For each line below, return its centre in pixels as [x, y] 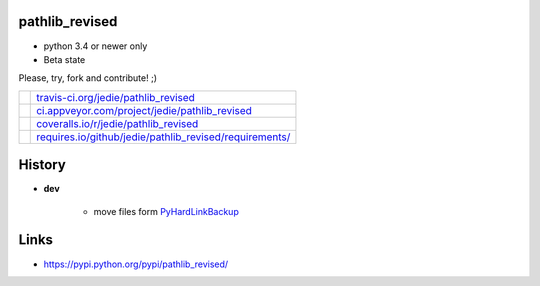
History [42, 165]
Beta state [64, 59]
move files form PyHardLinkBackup [166, 211]
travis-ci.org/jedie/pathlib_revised [115, 97]
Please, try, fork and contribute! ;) [88, 78]
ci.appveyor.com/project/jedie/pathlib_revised [144, 110]
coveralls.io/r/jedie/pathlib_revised [117, 123]
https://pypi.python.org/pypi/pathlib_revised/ [136, 264]
